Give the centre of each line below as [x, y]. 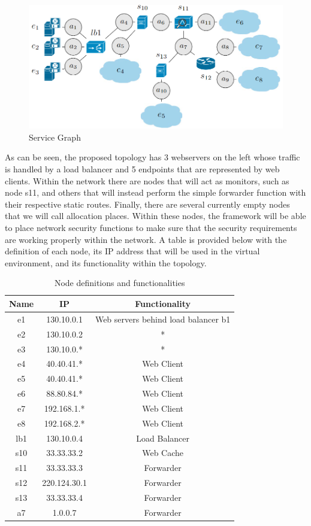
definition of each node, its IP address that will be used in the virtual [132, 251]
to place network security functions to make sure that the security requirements [151, 227]
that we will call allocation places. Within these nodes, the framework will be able [155, 216]
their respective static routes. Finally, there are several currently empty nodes [147, 204]
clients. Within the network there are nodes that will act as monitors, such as [147, 180]
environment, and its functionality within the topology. [106, 262]
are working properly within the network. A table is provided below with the [146, 239]
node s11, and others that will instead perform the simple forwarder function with [155, 192]
